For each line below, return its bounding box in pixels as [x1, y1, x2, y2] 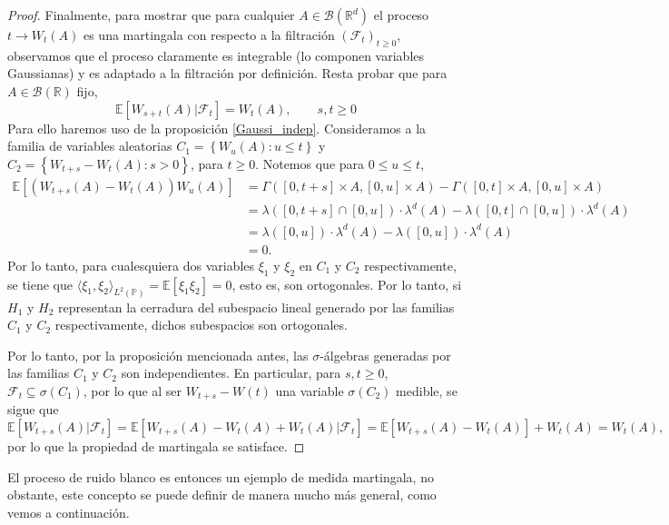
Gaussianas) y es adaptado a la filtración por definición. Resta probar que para [7, 64, 448, 83]
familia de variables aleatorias [7, 136, 172, 155]
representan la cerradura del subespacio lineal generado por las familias [58, 297, 455, 316]
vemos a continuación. [7, 502, 130, 521]
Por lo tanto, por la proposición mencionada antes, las [7, 345, 309, 364]
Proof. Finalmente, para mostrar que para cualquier [7, 5, 295, 24]
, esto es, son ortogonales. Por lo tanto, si [231, 274, 462, 293]
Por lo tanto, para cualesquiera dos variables [7, 255, 255, 274]
